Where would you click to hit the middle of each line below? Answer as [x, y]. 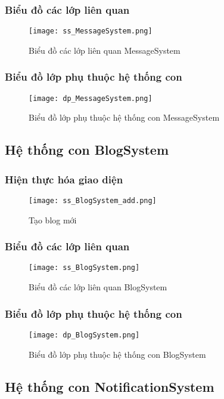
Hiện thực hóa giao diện [64, 179]
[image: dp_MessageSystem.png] [91, 98]
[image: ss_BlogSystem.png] [84, 268]
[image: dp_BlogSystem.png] [84, 335]
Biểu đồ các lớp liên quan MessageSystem [105, 50]
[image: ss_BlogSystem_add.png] [93, 200]
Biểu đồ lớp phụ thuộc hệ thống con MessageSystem [124, 117]
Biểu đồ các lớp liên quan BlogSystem [98, 287]
